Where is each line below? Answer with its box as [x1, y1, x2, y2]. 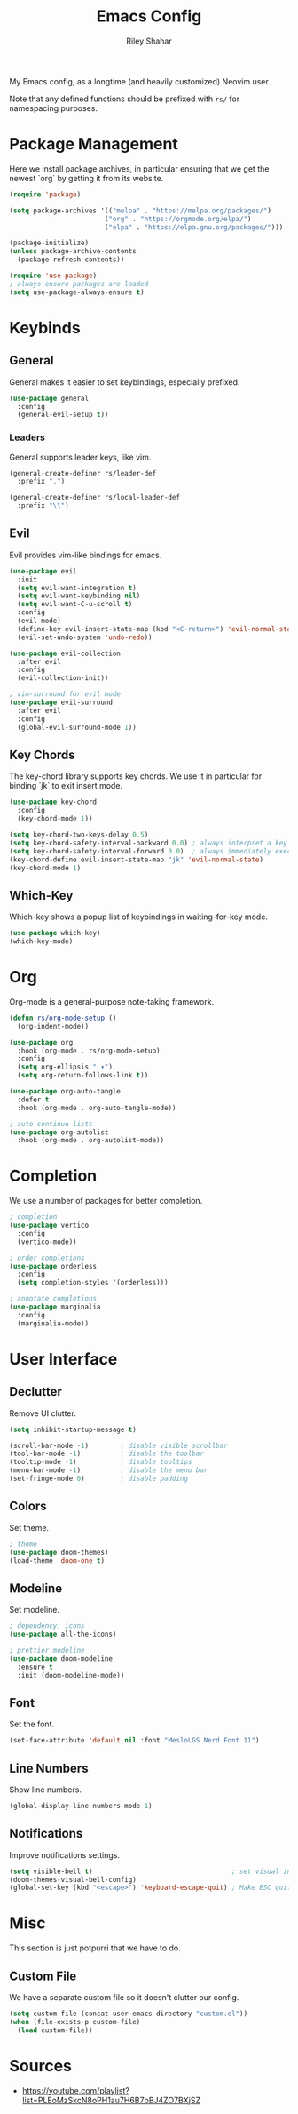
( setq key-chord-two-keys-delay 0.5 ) [9, 830, 149, 839]
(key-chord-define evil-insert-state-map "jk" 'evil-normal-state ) [9, 855, 264, 864]
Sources [9, 2055, 73, 2076]
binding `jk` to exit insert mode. [9, 781, 122, 791]
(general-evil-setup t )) [17, 411, 109, 420]
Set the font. [9, 1718, 55, 1730]
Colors [9, 1499, 47, 1514]
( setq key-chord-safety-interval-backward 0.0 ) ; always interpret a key [9, 838, 288, 847]
